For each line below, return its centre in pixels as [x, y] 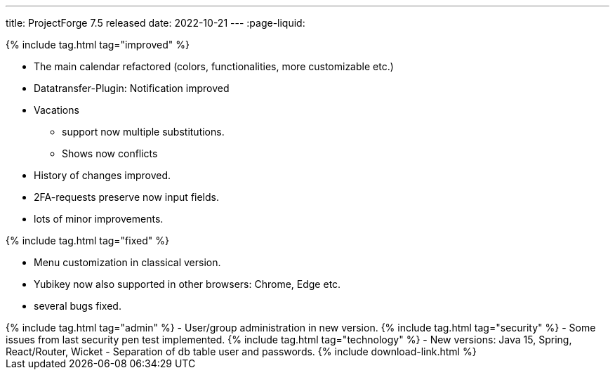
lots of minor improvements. [99, 219]
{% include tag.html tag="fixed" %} [87, 241]
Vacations [57, 110]
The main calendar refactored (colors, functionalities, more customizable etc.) [214, 66]
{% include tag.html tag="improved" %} [98, 45]
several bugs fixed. [78, 306]
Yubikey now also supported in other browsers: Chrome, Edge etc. [187, 284]
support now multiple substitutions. [143, 132]
